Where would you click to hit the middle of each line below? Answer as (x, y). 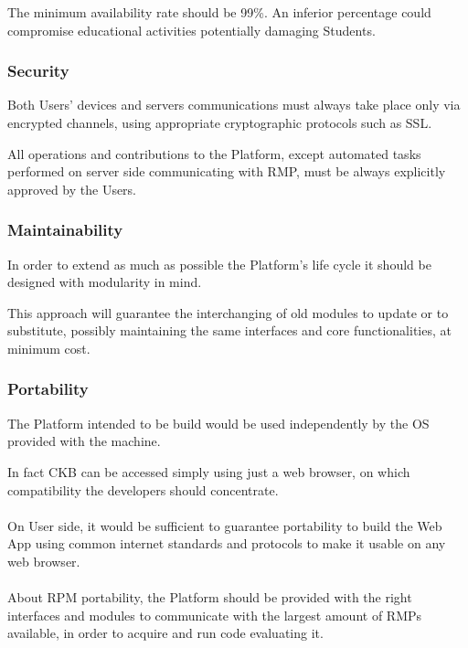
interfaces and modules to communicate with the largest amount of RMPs (215, 615)
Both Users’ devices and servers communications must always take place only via (234, 105)
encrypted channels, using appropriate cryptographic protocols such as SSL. (220, 122)
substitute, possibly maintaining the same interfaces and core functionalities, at (229, 330)
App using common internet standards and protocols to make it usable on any (227, 543)
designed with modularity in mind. (105, 282)
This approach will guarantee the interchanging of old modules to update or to (228, 312)
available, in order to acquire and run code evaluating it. (165, 633)
